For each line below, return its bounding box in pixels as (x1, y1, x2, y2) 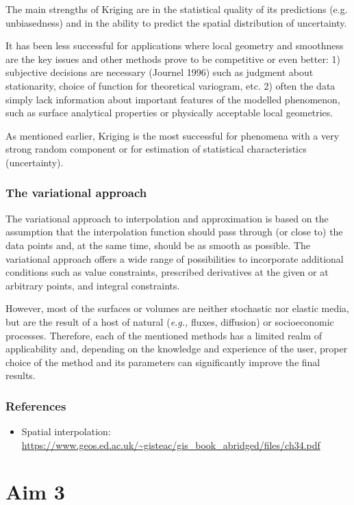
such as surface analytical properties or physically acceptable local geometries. (5, 105, 333, 120)
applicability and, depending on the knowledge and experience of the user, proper (5, 341, 348, 356)
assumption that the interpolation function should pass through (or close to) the (5, 224, 343, 239)
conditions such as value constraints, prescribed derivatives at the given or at (5, 265, 329, 279)
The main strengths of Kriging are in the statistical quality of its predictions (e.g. (5, 2, 348, 16)
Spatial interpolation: (21, 424, 111, 439)
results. (5, 368, 36, 383)
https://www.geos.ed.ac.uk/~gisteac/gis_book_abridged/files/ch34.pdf (21, 437, 320, 452)
